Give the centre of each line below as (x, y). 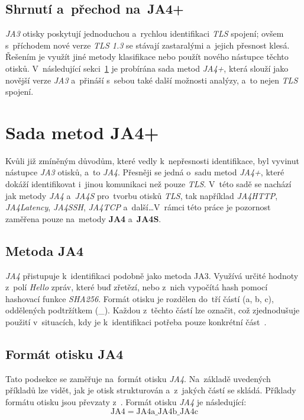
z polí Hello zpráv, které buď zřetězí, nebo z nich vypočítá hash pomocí (137, 287)
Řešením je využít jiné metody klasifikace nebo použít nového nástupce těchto (147, 57)
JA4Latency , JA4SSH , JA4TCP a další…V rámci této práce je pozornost (138, 207)
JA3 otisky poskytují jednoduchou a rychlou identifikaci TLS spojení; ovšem (145, 33)
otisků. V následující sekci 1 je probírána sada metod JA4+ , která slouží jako (147, 68)
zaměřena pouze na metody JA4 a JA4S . (83, 218)
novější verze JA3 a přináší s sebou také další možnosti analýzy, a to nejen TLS (152, 80)
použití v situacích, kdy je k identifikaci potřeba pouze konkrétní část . (136, 322)
